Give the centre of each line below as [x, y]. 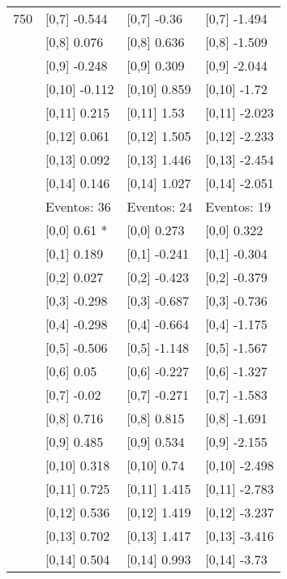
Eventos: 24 [160, 206]
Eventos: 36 [78, 206]
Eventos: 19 [238, 206]
